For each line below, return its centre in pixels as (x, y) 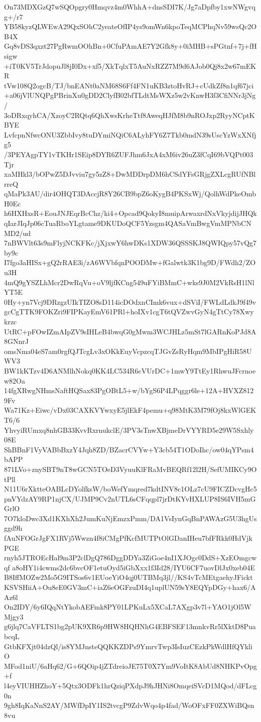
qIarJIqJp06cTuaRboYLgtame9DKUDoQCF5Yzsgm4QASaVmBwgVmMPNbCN (128, 223)
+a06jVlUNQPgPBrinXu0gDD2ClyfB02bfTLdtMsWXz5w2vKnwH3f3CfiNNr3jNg (130, 95)
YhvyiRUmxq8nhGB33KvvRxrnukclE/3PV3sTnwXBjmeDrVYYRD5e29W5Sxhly (129, 430)
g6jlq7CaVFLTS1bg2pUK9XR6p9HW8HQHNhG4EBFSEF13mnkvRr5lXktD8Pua (130, 626)
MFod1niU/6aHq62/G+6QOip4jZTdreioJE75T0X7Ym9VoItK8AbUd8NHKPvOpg (130, 666)
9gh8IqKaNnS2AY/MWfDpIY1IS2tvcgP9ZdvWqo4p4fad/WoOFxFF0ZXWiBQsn (129, 705)
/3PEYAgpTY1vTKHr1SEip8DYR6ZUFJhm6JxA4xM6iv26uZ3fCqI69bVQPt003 (129, 154)
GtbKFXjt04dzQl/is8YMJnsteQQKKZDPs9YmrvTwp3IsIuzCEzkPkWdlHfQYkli (128, 646)
